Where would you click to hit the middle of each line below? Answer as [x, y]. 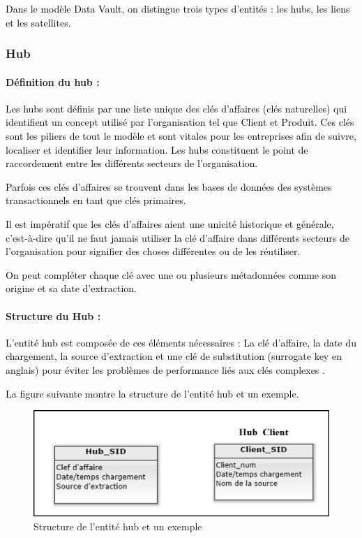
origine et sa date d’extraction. [71, 288]
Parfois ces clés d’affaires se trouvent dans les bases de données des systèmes [169, 186]
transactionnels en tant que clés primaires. [96, 200]
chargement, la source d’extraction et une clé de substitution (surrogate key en [174, 356]
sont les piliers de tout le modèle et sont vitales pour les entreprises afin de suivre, [181, 136]
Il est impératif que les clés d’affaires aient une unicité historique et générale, [170, 223]
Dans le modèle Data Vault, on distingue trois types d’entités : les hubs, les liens [178, 8]
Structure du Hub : [53, 315]
